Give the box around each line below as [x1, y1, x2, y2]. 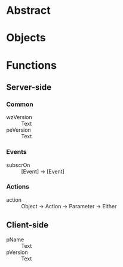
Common [6, 100, 34, 108]
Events [6, 148, 27, 156]
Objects [6, 31, 46, 45]
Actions [6, 183, 30, 191]
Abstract [6, 4, 51, 17]
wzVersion [6, 114, 33, 121]
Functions [6, 58, 57, 72]
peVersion [6, 126, 31, 133]
